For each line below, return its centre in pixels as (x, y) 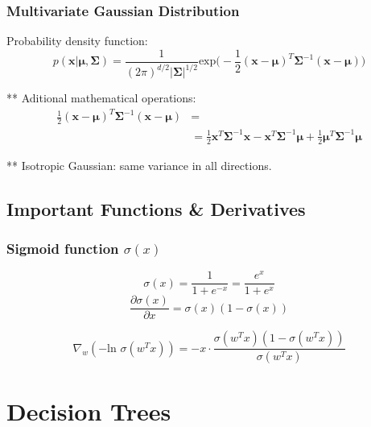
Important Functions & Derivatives (156, 208)
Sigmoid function (63, 248)
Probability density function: (77, 41)
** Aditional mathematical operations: (101, 98)
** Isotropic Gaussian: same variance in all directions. (139, 165)
